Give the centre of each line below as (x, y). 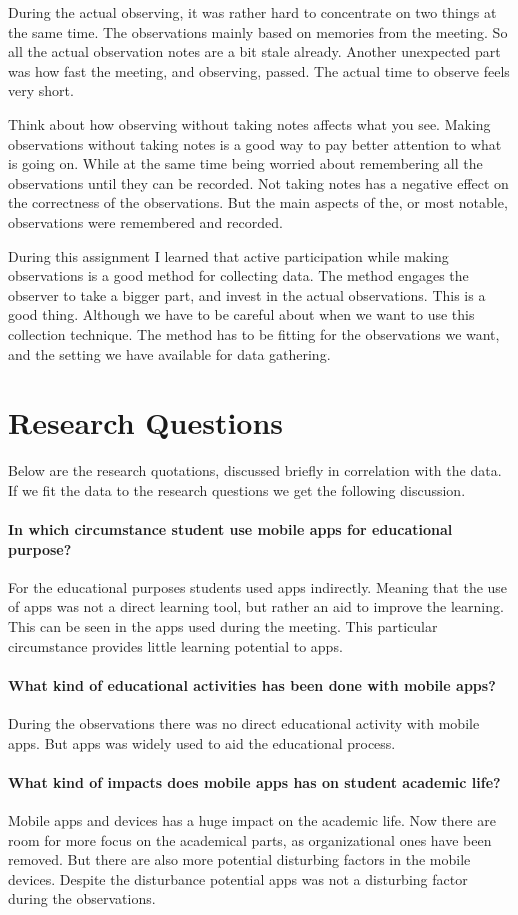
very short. (41, 90)
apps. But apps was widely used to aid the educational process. (202, 742)
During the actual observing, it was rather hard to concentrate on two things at (252, 12)
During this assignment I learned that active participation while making (228, 255)
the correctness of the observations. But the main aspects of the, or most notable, (258, 202)
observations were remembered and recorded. (145, 221)
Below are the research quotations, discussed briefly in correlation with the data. (255, 470)
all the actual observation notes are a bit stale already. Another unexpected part (254, 51)
